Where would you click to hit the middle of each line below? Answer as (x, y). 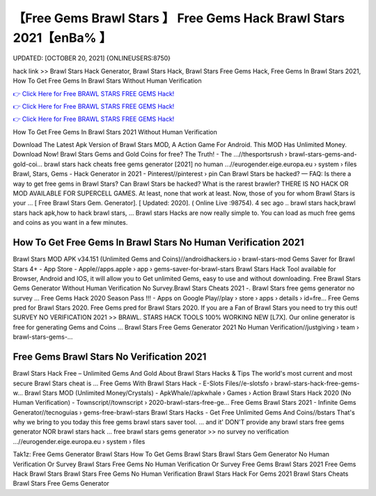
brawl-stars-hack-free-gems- (317, 383)
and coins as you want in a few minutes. (70, 223)
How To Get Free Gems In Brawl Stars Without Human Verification (107, 81)
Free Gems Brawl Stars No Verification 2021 (110, 357)
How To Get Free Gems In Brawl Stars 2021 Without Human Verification (115, 131)
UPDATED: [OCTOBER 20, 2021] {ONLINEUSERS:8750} (92, 58)
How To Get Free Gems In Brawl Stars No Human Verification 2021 (158, 242)
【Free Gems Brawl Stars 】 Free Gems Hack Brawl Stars (179, 18)
